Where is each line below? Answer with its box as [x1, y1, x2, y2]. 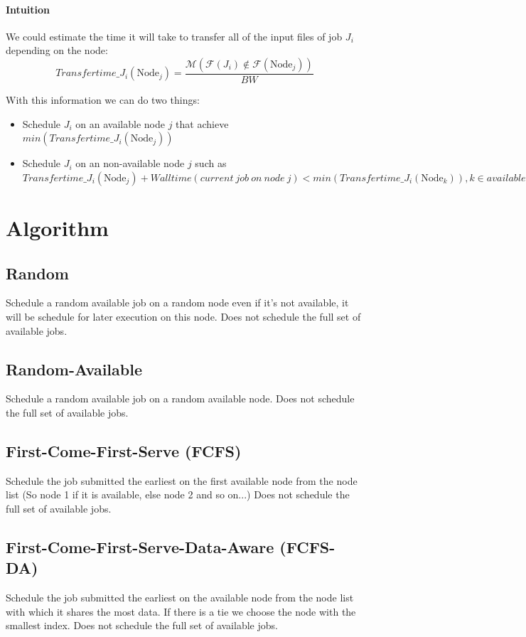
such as [195, 156, 227, 171]
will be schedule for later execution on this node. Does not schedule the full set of [6, 309, 361, 323]
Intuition [6, 1, 50, 16]
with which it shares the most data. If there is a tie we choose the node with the [6, 604, 356, 619]
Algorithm [6, 213, 109, 242]
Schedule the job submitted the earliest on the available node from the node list [6, 590, 354, 605]
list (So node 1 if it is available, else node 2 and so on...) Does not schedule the [6, 487, 350, 502]
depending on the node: [6, 43, 108, 58]
